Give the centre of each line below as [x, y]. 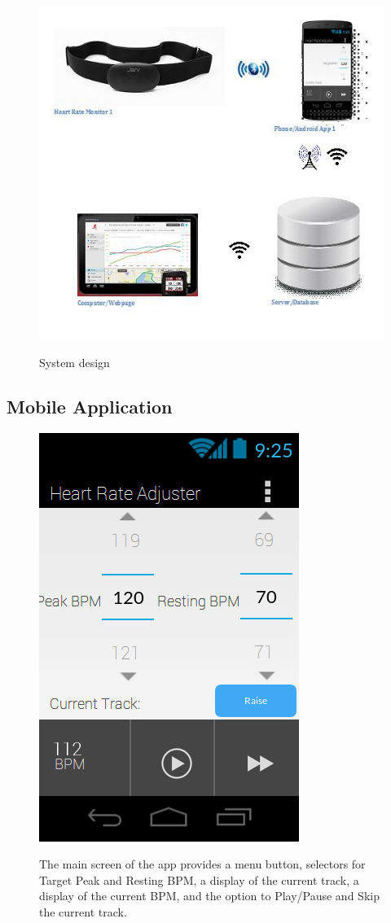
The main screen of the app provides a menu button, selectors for [202, 864]
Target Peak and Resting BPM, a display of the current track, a [199, 879]
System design [75, 362]
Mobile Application [90, 406]
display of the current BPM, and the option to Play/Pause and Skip [209, 896]
